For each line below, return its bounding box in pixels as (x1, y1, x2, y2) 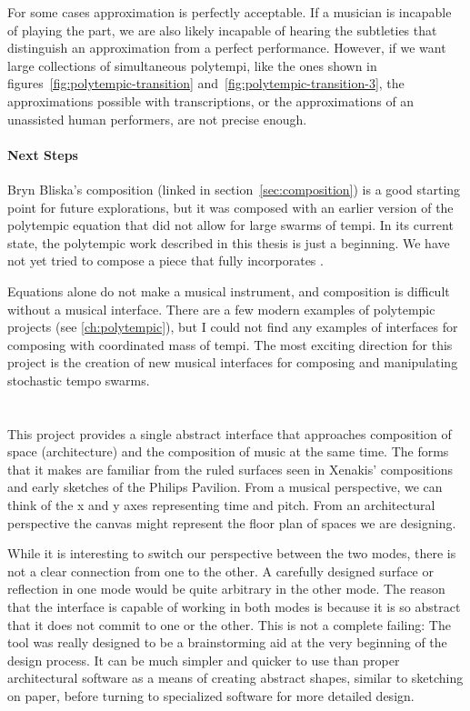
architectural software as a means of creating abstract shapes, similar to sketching (7, 668, 464, 687)
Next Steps (7, 145, 78, 164)
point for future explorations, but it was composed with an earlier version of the (7, 197, 454, 216)
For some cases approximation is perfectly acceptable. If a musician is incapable (7, 3, 452, 21)
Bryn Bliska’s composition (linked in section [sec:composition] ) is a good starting (7, 179, 461, 198)
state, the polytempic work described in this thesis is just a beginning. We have (7, 233, 450, 252)
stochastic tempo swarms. (7, 370, 150, 389)
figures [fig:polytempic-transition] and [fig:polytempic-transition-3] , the (7, 74, 405, 93)
